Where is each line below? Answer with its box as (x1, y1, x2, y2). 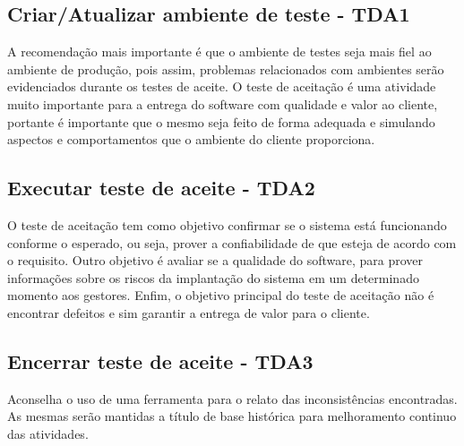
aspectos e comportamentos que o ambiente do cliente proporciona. (7, 130, 375, 149)
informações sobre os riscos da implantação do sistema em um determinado (7, 268, 419, 287)
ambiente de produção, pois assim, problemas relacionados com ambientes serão (7, 59, 444, 78)
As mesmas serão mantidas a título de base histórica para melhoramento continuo (7, 407, 457, 425)
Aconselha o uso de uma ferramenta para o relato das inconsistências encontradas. (7, 389, 458, 407)
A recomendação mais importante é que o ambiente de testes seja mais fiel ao (7, 42, 432, 61)
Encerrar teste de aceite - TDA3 (7, 347, 314, 374)
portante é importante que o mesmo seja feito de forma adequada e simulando (7, 112, 435, 131)
